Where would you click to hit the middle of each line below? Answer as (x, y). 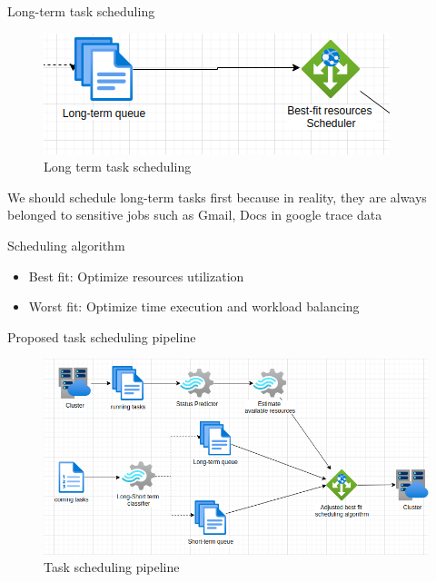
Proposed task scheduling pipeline (102, 336)
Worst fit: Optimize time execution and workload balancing (194, 306)
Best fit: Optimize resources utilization (136, 276)
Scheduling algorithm (66, 245)
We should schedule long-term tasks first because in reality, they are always (217, 197)
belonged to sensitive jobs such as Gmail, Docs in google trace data (195, 215)
